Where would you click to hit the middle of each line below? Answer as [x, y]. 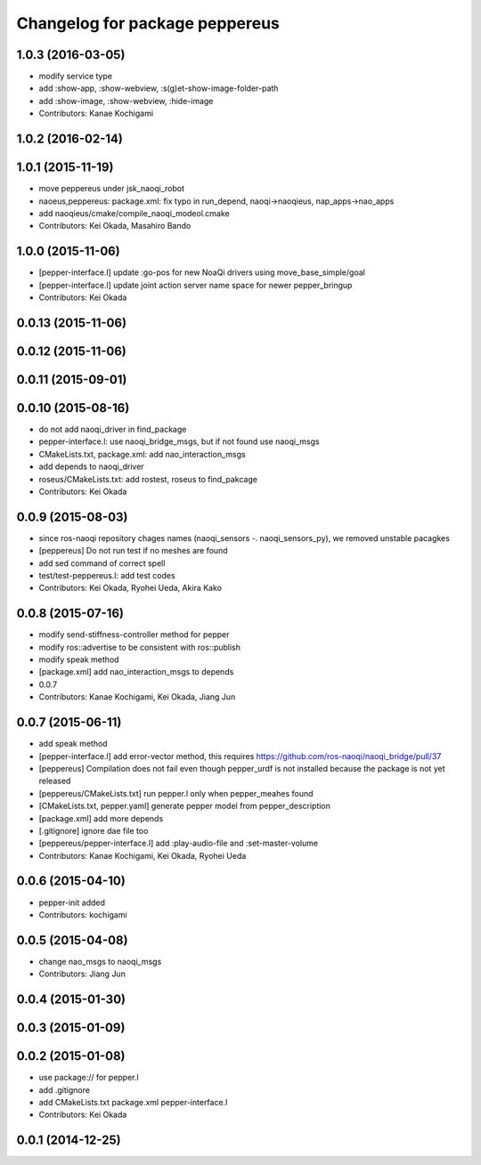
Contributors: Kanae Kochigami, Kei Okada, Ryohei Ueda [143, 855]
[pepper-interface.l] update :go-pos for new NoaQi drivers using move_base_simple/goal [202, 272]
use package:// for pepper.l [89, 1078]
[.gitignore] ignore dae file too [94, 830]
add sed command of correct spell [102, 563]
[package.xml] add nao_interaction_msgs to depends [136, 672]
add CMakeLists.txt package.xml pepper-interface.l [133, 1102]
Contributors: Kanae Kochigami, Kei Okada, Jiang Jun [137, 697]
